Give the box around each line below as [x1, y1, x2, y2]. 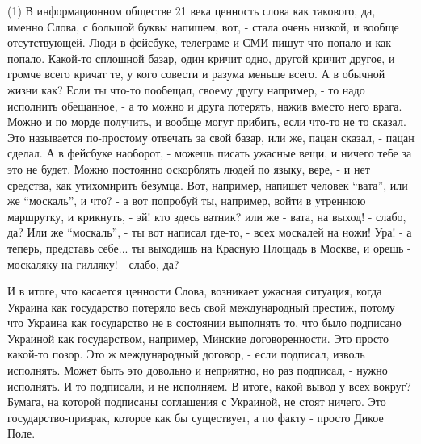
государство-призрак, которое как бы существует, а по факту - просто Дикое [7, 408, 384, 425]
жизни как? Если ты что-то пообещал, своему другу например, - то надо [7, 81, 365, 98]
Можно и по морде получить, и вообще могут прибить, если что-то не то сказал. [7, 113, 406, 130]
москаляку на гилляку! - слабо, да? [7, 255, 179, 272]
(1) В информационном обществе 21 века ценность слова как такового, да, [7, 2, 376, 19]
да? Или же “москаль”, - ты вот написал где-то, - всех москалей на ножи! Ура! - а [7, 224, 412, 241]
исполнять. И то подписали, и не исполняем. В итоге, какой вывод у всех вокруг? [7, 377, 411, 394]
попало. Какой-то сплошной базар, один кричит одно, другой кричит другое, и [7, 49, 395, 66]
